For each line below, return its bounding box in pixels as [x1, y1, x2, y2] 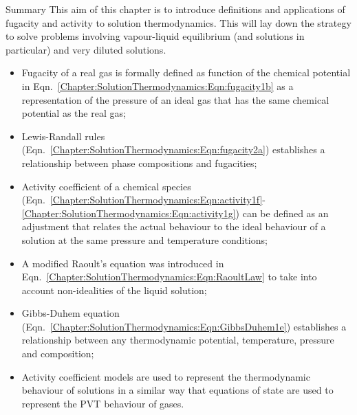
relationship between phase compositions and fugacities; [21, 155, 257, 170]
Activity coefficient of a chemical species [21, 179, 191, 193]
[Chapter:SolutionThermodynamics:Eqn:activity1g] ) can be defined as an [21, 205, 329, 220]
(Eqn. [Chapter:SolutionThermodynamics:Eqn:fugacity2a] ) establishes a [21, 142, 325, 157]
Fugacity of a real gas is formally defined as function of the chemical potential [21, 65, 351, 80]
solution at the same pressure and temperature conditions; [21, 232, 268, 247]
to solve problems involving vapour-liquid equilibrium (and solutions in [6, 29, 305, 43]
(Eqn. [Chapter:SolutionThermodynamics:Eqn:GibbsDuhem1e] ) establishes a [21, 319, 347, 333]
